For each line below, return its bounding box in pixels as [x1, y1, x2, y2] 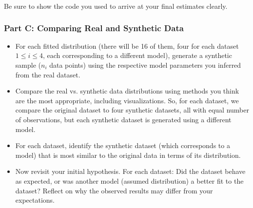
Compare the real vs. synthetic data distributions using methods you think [15, 86, 239, 96]
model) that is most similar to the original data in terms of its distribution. [15, 150, 241, 160]
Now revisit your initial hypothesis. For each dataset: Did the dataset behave [15, 166, 246, 176]
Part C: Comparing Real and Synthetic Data [4, 21, 184, 34]
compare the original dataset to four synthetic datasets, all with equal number [15, 105, 249, 115]
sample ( [15, 60, 41, 70]
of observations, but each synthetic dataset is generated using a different [15, 114, 232, 124]
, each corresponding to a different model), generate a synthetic [42, 50, 232, 60]
